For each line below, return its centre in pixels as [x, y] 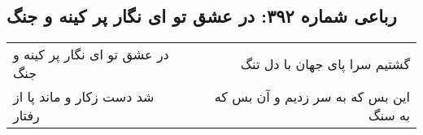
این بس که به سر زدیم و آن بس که [312, 97]
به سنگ [389, 115]
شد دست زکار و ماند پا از [84, 97]
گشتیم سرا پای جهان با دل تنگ [325, 63]
